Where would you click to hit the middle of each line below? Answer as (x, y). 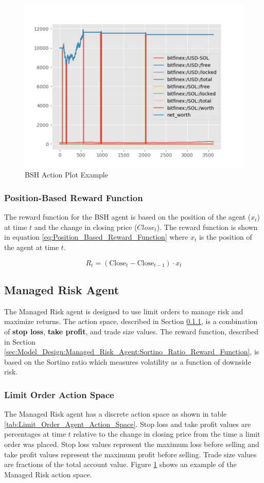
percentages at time (35, 434)
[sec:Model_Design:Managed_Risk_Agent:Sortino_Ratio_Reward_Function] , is (132, 352)
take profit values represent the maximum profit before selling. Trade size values (130, 454)
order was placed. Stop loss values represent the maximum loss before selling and (132, 444)
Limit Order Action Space (59, 394)
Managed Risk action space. (48, 474)
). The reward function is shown (207, 227)
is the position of (225, 237)
